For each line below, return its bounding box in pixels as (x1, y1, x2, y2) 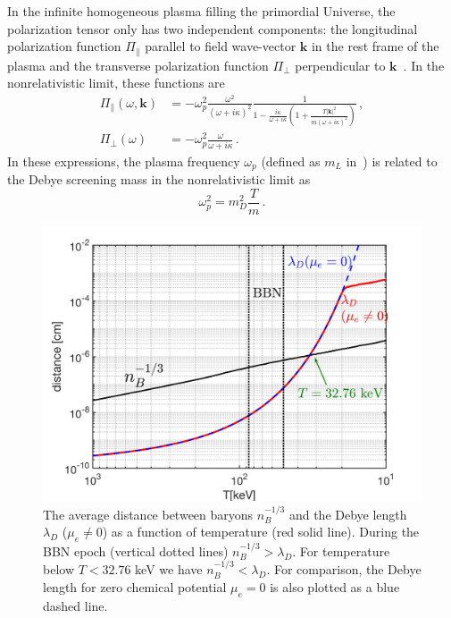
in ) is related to (346, 151, 438, 170)
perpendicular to (295, 55, 386, 74)
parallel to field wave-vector (145, 37, 296, 55)
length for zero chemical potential (43, 577, 227, 596)
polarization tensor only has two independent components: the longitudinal (7, 19, 418, 38)
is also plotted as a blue (270, 577, 400, 596)
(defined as (261, 151, 321, 170)
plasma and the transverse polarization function (7, 55, 269, 74)
